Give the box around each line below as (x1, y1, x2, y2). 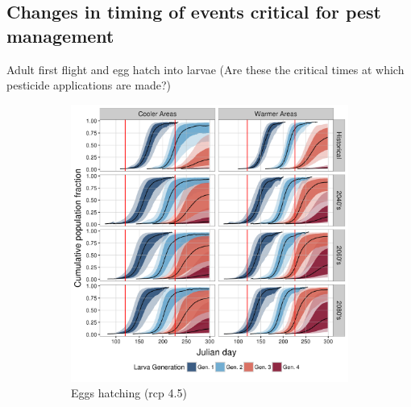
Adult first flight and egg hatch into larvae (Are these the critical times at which (6, 60, 405, 77)
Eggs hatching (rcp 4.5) (71, 384, 187, 401)
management (6, 23, 114, 48)
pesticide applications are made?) (6, 77, 171, 93)
